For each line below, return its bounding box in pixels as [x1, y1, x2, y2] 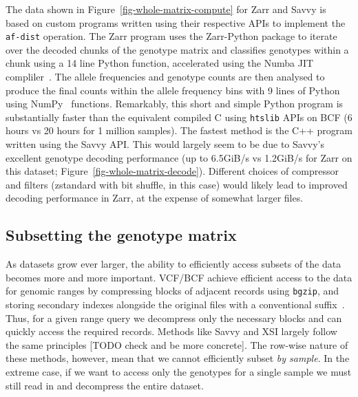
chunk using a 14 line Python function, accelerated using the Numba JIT [6, 56, 314, 70]
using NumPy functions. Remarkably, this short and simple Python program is [6, 96, 344, 111]
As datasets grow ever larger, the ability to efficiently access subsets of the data [6, 257, 341, 271]
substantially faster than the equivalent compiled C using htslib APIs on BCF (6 [6, 109, 352, 124]
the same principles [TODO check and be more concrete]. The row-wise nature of [6, 337, 348, 352]
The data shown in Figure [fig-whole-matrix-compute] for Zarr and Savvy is [6, 2, 326, 16]
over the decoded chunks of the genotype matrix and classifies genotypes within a [6, 42, 349, 56]
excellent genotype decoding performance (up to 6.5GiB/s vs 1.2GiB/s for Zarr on [6, 150, 352, 164]
